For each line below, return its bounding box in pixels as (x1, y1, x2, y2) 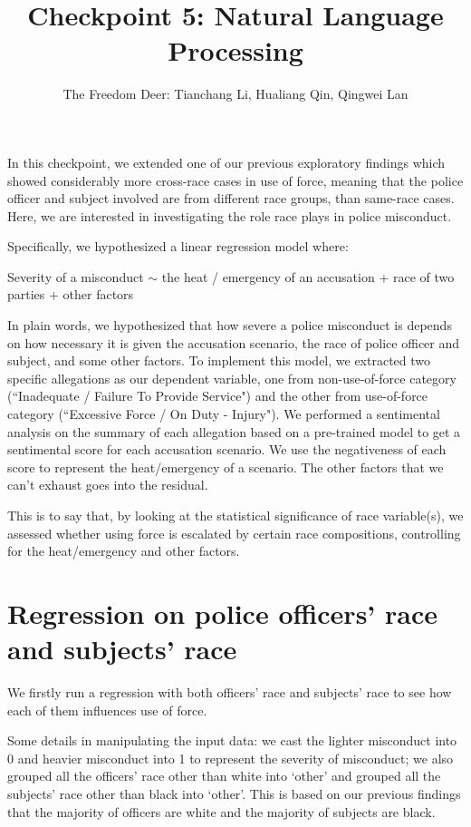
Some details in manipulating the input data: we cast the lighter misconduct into (7, 731, 457, 750)
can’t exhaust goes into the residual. (7, 475, 208, 494)
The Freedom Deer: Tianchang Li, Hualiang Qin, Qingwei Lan (62, 84, 409, 103)
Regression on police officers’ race (7, 594, 437, 631)
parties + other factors (7, 285, 134, 304)
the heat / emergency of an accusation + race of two (161, 267, 455, 286)
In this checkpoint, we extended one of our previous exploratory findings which (7, 152, 446, 171)
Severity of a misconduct (7, 267, 144, 286)
